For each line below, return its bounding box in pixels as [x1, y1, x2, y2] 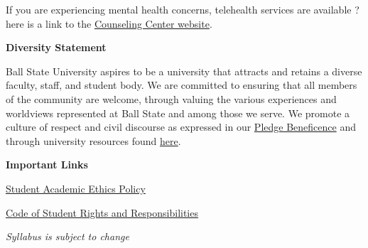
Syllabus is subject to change [6, 229, 129, 244]
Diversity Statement [6, 40, 107, 55]
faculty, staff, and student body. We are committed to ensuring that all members [6, 77, 357, 92]
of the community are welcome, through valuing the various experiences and [6, 91, 337, 106]
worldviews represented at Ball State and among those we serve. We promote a [6, 105, 350, 120]
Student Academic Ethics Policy [6, 180, 146, 195]
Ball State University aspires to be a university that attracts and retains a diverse [6, 63, 362, 78]
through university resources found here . [6, 133, 181, 148]
